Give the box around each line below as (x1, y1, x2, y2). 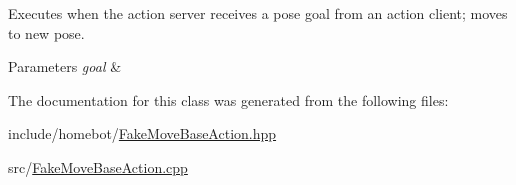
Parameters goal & (8, 56, 122, 77)
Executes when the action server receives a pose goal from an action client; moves (8, 3, 508, 23)
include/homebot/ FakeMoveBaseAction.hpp (8, 123, 277, 144)
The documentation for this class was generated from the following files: (8, 89, 449, 110)
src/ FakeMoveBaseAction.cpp (8, 156, 188, 177)
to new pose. (8, 22, 85, 43)
